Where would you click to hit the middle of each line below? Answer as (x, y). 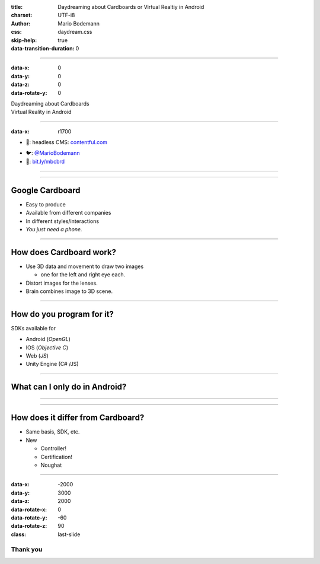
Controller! (54, 448)
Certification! (57, 457)
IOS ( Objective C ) (47, 348)
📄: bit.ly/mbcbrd (45, 161)
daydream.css (75, 32)
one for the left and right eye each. (83, 275)
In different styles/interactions (63, 221)
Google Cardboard (46, 190)
